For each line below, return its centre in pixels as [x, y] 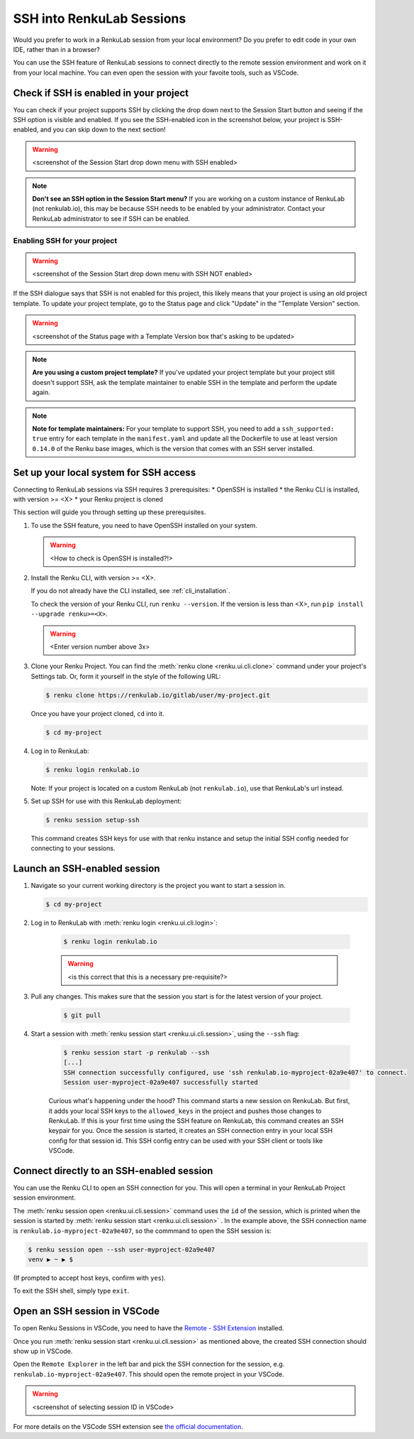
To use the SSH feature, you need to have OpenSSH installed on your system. [144, 525]
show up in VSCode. [43, 1351]
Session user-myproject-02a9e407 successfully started [161, 1082]
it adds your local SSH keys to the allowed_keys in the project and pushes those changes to [185, 1111]
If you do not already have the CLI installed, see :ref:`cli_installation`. [130, 591]
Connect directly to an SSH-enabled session [113, 1171]
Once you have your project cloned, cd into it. [97, 713]
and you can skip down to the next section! [103, 130]
